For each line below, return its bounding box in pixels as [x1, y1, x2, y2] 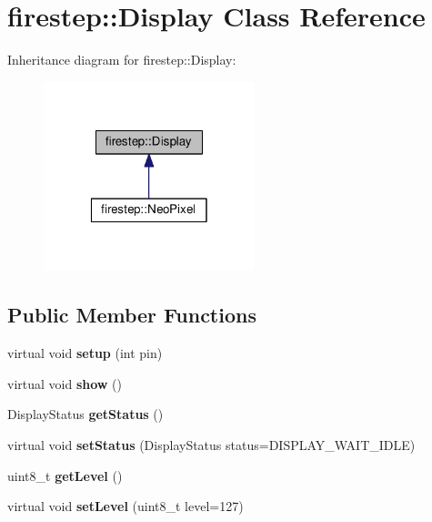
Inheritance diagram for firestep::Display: [7, 50, 236, 69]
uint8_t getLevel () [7, 466, 123, 485]
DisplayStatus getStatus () [7, 404, 164, 424]
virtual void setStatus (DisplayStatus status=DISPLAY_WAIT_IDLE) [7, 435, 416, 454]
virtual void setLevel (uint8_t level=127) [7, 496, 244, 516]
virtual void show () [7, 374, 123, 393]
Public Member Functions [7, 301, 256, 329]
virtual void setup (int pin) [7, 343, 163, 363]
